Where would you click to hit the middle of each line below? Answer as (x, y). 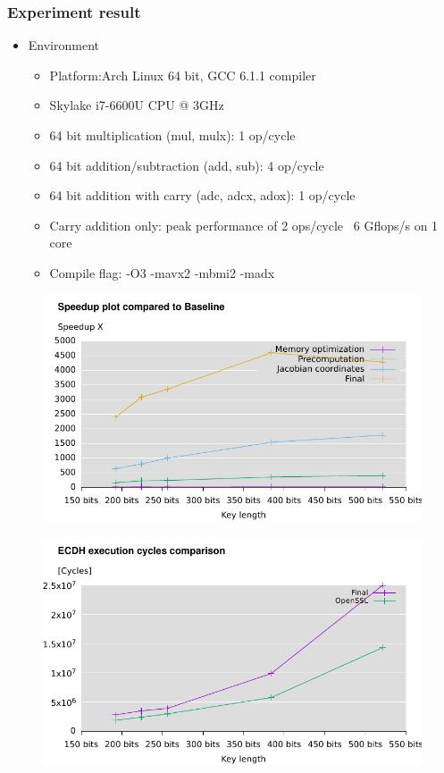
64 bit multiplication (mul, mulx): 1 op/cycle (172, 135)
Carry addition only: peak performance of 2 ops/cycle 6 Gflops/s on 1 (244, 225)
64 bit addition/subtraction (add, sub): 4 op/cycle (187, 165)
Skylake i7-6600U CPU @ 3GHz (137, 105)
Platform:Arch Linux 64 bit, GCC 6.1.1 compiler (183, 75)
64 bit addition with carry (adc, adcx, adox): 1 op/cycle (202, 195)
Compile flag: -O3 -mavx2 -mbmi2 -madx (162, 272)
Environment (63, 45)
